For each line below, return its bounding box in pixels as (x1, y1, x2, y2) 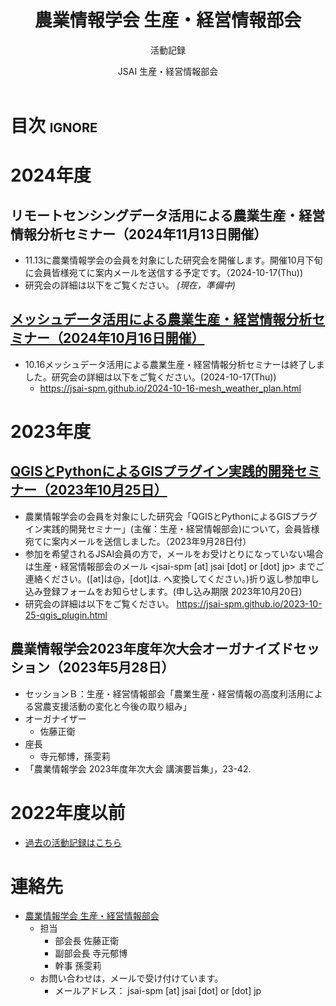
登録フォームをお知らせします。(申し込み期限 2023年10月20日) (42, 585, 303, 597)
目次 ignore (10, 114, 98, 137)
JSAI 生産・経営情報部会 (117, 65, 219, 77)
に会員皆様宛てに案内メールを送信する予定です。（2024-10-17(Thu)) (24, 266, 304, 278)
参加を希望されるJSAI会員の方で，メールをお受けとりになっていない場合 (24, 547, 324, 560)
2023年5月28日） (62, 659, 175, 676)
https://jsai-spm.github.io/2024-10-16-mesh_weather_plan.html (39, 382, 302, 394)
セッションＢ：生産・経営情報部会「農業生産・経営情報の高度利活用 (24, 687, 306, 700)
